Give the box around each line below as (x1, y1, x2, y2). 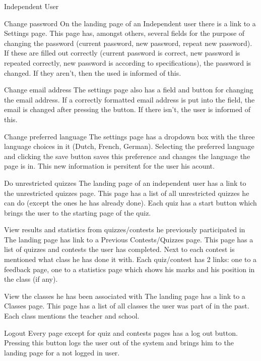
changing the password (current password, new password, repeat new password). (4, 37, 252, 48)
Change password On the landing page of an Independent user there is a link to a (4, 18, 256, 28)
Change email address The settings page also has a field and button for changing (4, 84, 253, 95)
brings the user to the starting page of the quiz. (4, 207, 151, 218)
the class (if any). (4, 274, 58, 284)
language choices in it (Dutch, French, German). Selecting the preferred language (4, 141, 254, 151)
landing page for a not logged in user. (4, 347, 120, 357)
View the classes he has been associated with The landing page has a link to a (4, 290, 245, 301)
